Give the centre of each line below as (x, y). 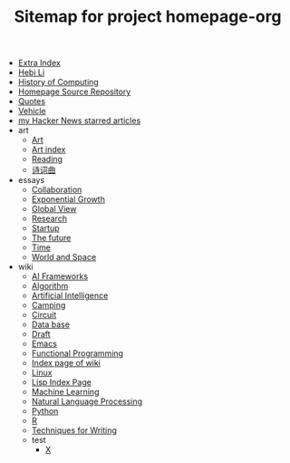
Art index (48, 150)
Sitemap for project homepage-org (148, 17)
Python (45, 411)
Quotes (32, 101)
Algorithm (50, 286)
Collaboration (57, 190)
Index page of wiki (66, 363)
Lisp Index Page (62, 382)
